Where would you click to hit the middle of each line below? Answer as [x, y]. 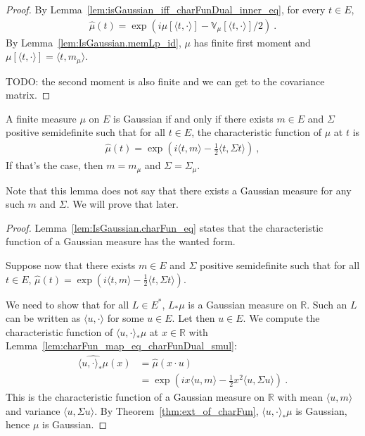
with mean [300, 397]
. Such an [327, 304]
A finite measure [41, 118]
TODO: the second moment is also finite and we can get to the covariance [165, 81]
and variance [33, 410]
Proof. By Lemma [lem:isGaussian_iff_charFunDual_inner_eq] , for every [166, 9]
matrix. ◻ [28, 95]
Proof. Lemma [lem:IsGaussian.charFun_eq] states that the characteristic [165, 227]
